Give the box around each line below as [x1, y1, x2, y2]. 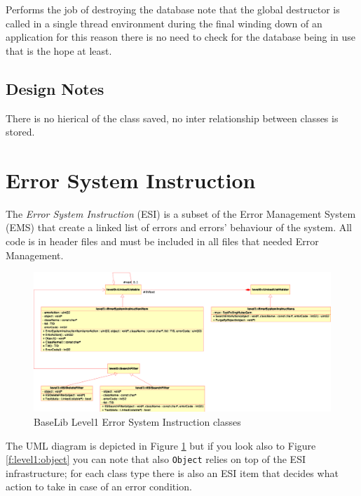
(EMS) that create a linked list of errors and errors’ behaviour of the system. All [6, 220, 353, 235]
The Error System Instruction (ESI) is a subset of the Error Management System [6, 206, 356, 221]
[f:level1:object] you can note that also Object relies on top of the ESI [6, 452, 306, 466]
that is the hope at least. [6, 43, 112, 58]
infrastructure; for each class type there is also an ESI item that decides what [6, 465, 339, 480]
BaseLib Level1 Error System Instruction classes [34, 415, 241, 429]
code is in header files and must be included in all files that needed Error [6, 234, 319, 249]
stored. [6, 124, 35, 139]
